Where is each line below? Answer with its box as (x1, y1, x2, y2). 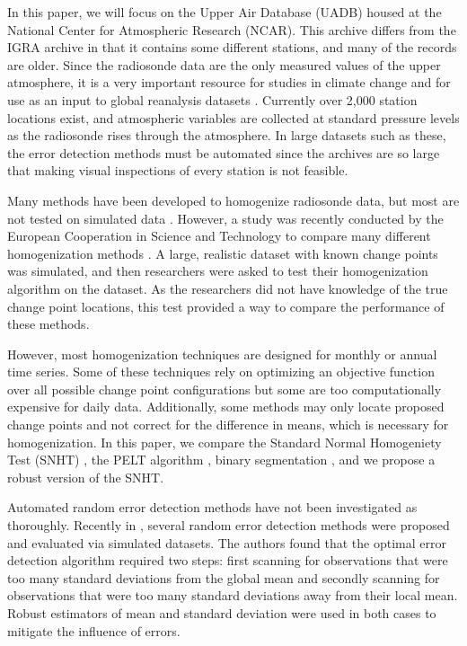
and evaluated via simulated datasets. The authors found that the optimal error (7, 533, 446, 552)
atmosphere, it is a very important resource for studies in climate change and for (7, 73, 451, 92)
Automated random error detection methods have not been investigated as (7, 498, 418, 517)
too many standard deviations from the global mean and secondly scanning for (7, 568, 440, 587)
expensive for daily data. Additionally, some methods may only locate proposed (7, 397, 445, 416)
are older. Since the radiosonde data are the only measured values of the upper (7, 55, 441, 74)
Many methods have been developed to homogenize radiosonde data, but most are (7, 190, 460, 209)
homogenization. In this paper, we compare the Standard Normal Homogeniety (7, 432, 442, 451)
